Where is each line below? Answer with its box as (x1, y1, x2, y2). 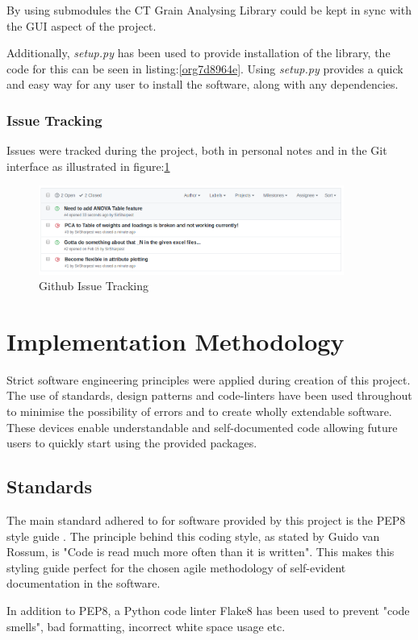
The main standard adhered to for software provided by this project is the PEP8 (6, 512, 406, 528)
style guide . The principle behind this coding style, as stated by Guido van (6, 527, 380, 544)
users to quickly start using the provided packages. (6, 434, 257, 451)
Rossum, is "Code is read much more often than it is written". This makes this (6, 543, 395, 560)
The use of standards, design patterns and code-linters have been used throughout (6, 387, 412, 404)
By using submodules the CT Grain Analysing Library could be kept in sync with (6, 2, 412, 18)
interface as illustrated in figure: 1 (6, 157, 170, 174)
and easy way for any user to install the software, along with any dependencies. (6, 76, 399, 93)
